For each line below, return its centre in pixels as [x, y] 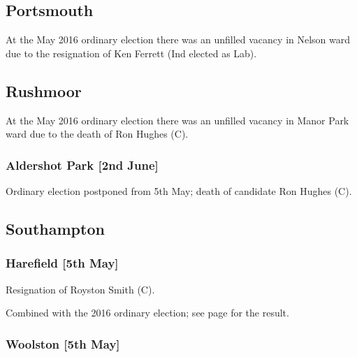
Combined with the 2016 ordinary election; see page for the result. [147, 313]
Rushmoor [44, 90]
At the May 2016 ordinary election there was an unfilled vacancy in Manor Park [177, 120]
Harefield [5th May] [62, 263]
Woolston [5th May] [63, 343]
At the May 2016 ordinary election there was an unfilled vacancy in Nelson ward [178, 39]
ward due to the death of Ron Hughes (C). [97, 134]
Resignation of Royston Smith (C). [80, 289]
